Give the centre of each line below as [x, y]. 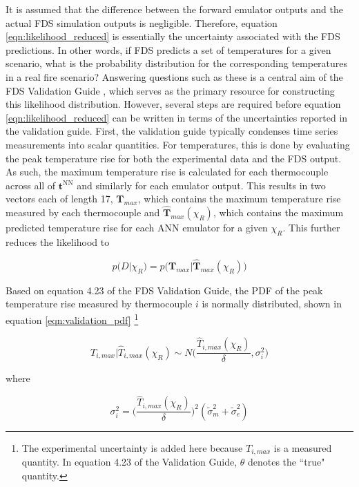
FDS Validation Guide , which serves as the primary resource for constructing [170, 90]
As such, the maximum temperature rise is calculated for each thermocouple [167, 172]
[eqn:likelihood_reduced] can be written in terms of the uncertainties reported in [177, 117]
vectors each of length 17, [59, 199]
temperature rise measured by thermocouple [99, 304]
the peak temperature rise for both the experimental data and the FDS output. [174, 158]
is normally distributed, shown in [272, 304]
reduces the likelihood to [58, 241]
